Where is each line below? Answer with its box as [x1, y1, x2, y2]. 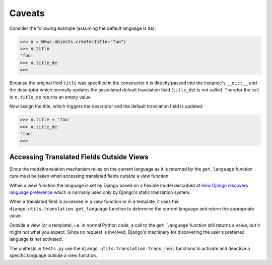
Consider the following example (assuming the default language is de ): [9, 25, 156, 31]
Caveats [9, 8, 45, 19]
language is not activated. [9, 236, 63, 242]
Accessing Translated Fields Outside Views [9, 152, 149, 161]
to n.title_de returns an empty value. [9, 94, 92, 100]
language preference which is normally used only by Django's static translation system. [9, 189, 191, 195]
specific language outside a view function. [9, 252, 98, 258]
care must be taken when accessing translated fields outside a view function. [9, 173, 170, 179]
